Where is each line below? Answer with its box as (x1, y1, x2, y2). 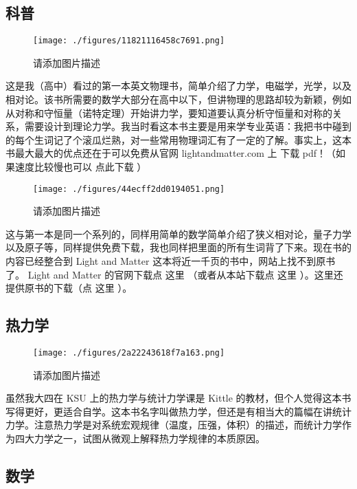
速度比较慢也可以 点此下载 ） (14, 160, 147, 174)
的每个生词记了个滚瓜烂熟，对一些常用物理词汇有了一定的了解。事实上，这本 (5, 132, 352, 146)
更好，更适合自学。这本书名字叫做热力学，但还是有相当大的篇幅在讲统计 (24, 404, 352, 418)
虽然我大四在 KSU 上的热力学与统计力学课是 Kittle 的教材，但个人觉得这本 (5, 391, 342, 405)
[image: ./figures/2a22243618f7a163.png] (33, 348, 225, 358)
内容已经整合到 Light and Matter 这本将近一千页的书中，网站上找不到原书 (5, 254, 336, 268)
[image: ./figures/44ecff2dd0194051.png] (33, 184, 225, 194)
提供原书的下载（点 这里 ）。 (5, 281, 133, 295)
